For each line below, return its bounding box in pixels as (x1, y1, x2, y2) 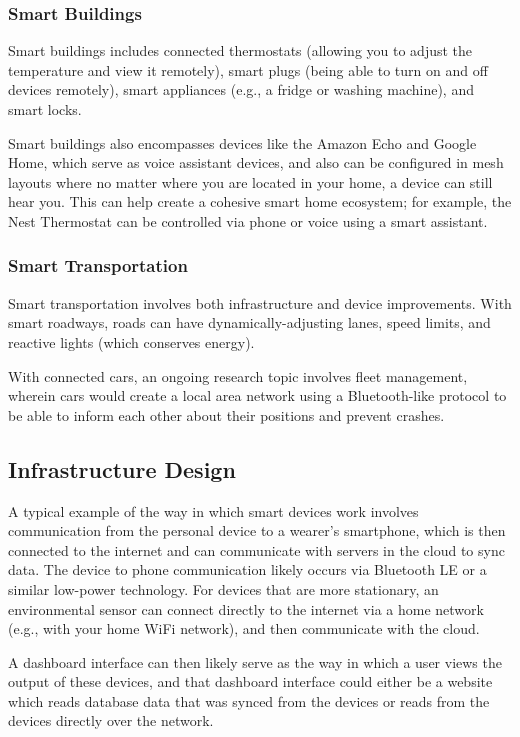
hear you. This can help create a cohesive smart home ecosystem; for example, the (8, 191, 512, 212)
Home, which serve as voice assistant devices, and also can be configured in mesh (8, 152, 504, 173)
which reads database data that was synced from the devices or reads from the (8, 690, 490, 711)
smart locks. (8, 99, 82, 119)
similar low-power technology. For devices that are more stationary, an (8, 578, 439, 599)
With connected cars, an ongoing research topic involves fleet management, (8, 365, 468, 386)
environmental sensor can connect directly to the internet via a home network (8, 598, 484, 619)
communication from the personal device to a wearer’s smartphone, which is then (8, 520, 506, 541)
